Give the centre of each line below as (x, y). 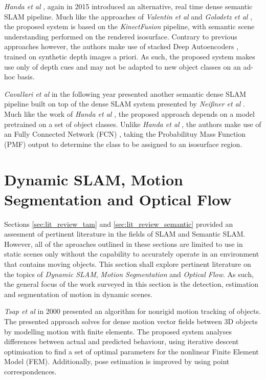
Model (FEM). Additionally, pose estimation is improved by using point (117, 361)
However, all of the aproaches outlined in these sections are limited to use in (124, 244)
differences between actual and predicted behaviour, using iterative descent (121, 341)
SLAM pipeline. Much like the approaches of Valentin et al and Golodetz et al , (128, 16)
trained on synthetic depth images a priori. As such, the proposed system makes (130, 56)
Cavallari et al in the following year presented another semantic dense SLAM (125, 93)
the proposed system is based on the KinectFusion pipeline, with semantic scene (129, 26)
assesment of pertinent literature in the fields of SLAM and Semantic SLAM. (125, 234)
